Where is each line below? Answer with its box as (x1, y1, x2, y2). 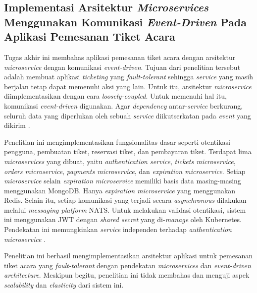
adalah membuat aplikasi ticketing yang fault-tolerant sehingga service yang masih (4, 71, 254, 82)
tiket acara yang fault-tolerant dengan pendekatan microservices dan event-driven (4, 260, 251, 270)
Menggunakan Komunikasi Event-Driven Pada (4, 14, 247, 29)
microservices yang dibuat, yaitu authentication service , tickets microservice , (4, 156, 236, 166)
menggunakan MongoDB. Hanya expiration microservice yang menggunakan (4, 185, 236, 195)
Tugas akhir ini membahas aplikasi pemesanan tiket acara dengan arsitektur (4, 52, 236, 62)
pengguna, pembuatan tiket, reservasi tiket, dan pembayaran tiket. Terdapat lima (4, 146, 252, 157)
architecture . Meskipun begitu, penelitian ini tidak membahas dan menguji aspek (4, 270, 250, 280)
